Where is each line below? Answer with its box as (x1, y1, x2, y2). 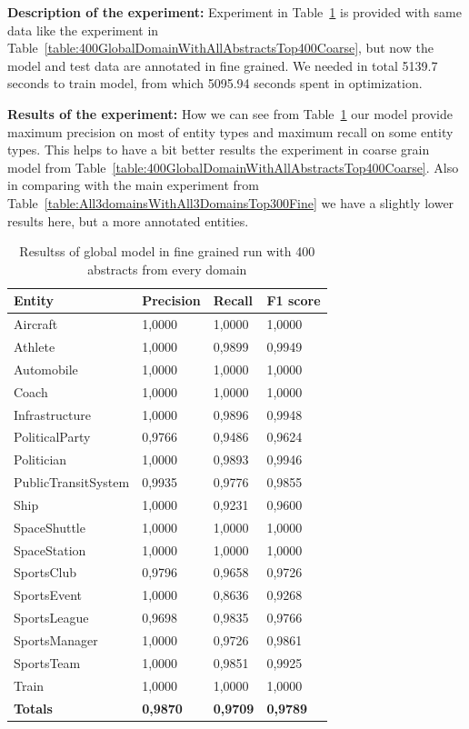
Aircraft (14, 315, 58, 334)
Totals (14, 698, 53, 717)
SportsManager (14, 630, 98, 649)
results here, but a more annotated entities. (7, 211, 249, 230)
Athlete (14, 337, 55, 355)
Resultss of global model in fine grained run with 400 (19, 242, 315, 261)
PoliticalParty (14, 427, 91, 446)
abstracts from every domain (87, 259, 247, 278)
